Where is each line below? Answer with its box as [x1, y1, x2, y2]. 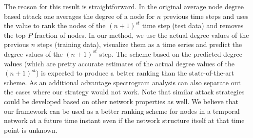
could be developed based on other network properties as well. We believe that [4, 96, 239, 106]
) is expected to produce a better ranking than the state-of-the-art [36, 68, 234, 78]
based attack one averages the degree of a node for [4, 11, 155, 21]
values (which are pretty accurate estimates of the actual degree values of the [4, 58, 234, 68]
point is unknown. [4, 124, 58, 135]
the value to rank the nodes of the [4, 20, 106, 31]
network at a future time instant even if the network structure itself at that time [4, 115, 245, 125]
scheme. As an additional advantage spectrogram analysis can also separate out [4, 77, 241, 87]
